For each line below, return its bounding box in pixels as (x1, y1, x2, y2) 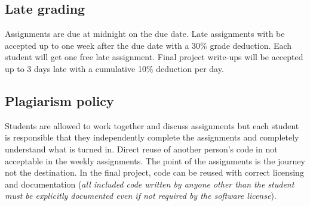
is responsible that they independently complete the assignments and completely (5, 131, 299, 143)
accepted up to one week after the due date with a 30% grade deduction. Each (5, 39, 292, 51)
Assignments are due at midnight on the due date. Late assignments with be (5, 27, 285, 40)
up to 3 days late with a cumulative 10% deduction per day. (5, 62, 224, 74)
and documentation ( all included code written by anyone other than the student (5, 177, 294, 190)
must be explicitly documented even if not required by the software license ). (5, 189, 277, 202)
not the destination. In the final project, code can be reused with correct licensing (5, 166, 304, 179)
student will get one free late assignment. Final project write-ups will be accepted (5, 51, 303, 63)
